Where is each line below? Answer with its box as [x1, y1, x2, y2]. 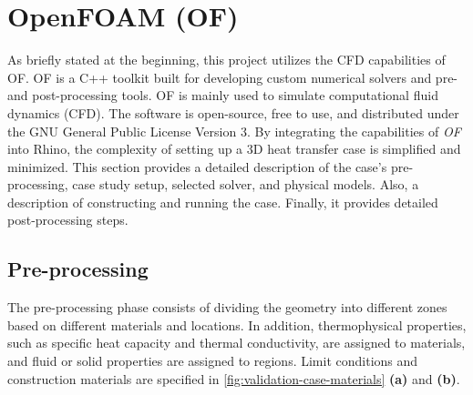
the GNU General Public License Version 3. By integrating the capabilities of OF [7, 121, 461, 140]
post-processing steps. [7, 210, 129, 229]
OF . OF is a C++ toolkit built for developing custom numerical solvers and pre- [7, 67, 458, 86]
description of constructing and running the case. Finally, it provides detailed [7, 192, 438, 211]
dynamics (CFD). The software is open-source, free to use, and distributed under [7, 103, 459, 122]
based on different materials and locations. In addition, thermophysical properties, [7, 315, 467, 334]
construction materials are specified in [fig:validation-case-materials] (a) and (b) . [7, 369, 460, 388]
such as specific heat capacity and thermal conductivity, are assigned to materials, [7, 333, 466, 352]
